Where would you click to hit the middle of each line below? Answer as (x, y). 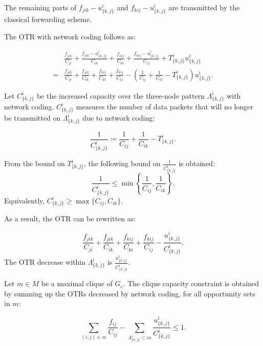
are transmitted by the (204, 7)
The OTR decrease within (45, 262)
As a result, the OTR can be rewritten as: (70, 218)
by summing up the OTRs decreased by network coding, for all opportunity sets (130, 293)
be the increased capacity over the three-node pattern (120, 95)
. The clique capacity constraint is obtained (191, 283)
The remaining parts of (40, 7)
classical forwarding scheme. (48, 19)
